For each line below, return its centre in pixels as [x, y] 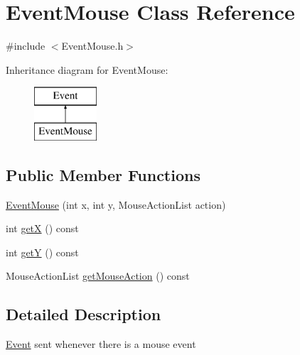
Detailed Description [84, 314]
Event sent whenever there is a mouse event [101, 344]
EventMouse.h [92, 46]
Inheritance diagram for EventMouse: [87, 69]
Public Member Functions [103, 174]
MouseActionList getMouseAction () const [98, 276]
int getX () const [42, 228]
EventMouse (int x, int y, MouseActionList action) [116, 204]
